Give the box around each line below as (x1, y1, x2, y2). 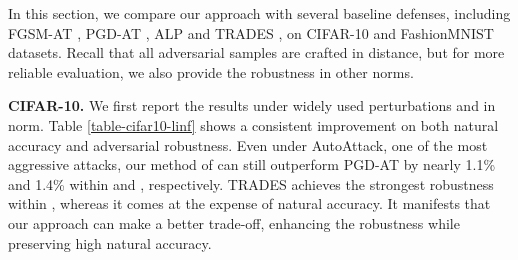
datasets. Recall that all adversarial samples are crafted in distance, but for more (8, 42, 505, 63)
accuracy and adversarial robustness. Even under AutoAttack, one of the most (8, 134, 488, 155)
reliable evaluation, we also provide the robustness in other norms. (8, 61, 414, 82)
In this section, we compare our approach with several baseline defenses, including (8, 3, 511, 23)
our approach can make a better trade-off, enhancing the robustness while (8, 212, 460, 233)
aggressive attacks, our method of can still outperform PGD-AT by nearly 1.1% (8, 154, 496, 175)
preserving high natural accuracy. (8, 232, 212, 253)
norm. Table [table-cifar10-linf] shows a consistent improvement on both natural (8, 114, 499, 135)
